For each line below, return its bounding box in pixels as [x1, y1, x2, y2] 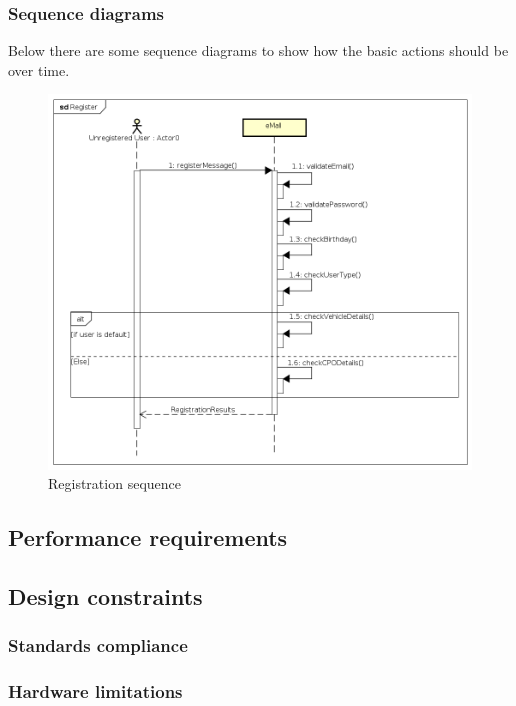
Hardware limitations [8, 679, 183, 704]
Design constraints [8, 580, 203, 611]
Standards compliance [8, 633, 188, 658]
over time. [8, 59, 70, 80]
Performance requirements [8, 522, 288, 553]
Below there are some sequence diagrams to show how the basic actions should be [8, 40, 509, 61]
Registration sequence [48, 473, 181, 494]
